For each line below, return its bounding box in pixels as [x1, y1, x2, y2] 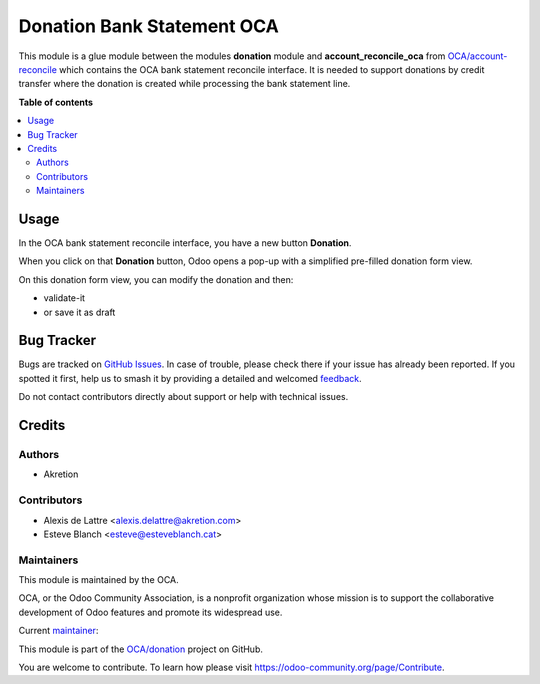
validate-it [43, 292, 85, 304]
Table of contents [18, 96, 94, 108]
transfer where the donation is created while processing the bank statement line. [18, 78, 351, 90]
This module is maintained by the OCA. [18, 574, 179, 586]
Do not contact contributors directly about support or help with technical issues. [18, 391, 349, 403]
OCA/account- [447, 50, 508, 62]
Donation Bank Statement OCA [18, 15, 279, 37]
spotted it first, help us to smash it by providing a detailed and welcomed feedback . [18, 372, 362, 384]
